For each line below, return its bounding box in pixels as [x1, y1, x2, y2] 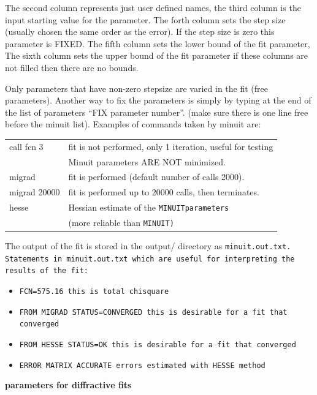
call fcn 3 [9, 140, 44, 152]
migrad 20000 [9, 186, 60, 198]
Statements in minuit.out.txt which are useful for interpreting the [5, 254, 295, 263]
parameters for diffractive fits [5, 378, 132, 391]
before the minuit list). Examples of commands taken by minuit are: [5, 118, 261, 130]
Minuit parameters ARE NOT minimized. [68, 155, 226, 168]
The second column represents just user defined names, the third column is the [5, 1, 301, 13]
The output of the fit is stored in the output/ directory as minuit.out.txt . [5, 239, 291, 252]
